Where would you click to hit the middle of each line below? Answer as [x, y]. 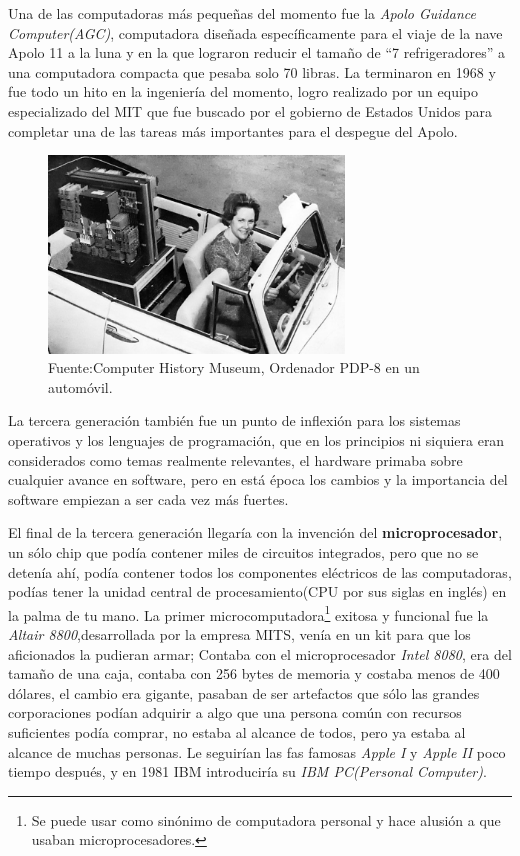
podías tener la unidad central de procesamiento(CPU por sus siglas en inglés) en [257, 591]
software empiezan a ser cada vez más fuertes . [148, 498]
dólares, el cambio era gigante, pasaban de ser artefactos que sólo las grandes [244, 692]
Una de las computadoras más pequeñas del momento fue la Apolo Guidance [242, 13]
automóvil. [80, 386]
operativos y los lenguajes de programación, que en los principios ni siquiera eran [256, 440]
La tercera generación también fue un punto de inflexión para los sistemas [234, 420]
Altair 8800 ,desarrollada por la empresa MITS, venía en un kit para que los [239, 634]
